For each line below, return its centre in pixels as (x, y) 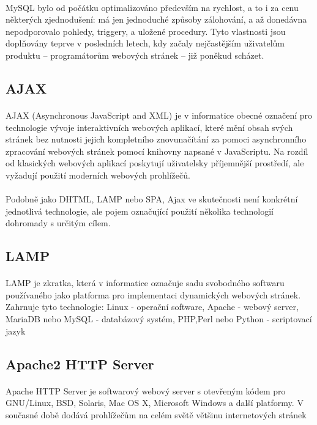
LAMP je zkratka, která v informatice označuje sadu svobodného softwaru (145, 283)
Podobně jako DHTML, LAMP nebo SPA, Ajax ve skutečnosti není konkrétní (152, 199)
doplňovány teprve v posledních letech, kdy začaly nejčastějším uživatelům (145, 43)
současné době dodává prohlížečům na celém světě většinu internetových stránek (156, 414)
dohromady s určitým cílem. (58, 223)
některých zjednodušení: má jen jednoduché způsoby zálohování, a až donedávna (156, 19)
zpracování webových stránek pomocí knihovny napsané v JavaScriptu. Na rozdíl (157, 151)
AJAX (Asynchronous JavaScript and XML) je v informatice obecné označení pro (159, 115)
